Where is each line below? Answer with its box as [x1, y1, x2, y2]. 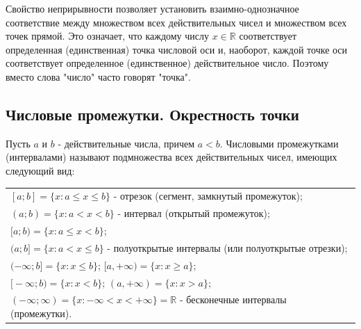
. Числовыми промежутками [219, 136, 339, 150]
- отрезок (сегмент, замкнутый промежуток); [113, 188, 303, 203]
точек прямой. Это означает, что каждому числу [6, 29, 210, 43]
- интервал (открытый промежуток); [117, 206, 270, 220]
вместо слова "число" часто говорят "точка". [6, 69, 191, 83]
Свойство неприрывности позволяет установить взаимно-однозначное [6, 1, 299, 15]
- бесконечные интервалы [179, 292, 287, 307]
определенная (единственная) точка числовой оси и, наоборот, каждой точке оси [6, 42, 348, 56]
